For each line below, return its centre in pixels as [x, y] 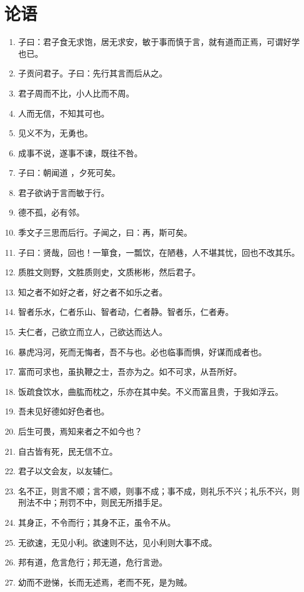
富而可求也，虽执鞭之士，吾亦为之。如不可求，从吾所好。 [130, 371]
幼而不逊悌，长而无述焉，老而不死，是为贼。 [105, 582]
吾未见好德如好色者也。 [64, 411]
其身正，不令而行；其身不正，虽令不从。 [97, 522]
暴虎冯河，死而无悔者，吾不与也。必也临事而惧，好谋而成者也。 [142, 351]
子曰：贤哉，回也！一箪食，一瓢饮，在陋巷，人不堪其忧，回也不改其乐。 [159, 252]
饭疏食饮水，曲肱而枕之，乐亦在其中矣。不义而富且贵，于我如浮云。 [151, 391]
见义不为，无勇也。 [55, 133]
